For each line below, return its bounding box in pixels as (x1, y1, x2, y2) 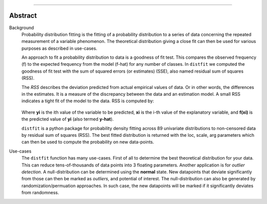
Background (9, 25, 34, 31)
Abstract (9, 11, 37, 20)
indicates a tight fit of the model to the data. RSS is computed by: (21, 98, 154, 104)
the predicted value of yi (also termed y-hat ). (21, 116, 114, 122)
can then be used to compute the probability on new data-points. (21, 139, 154, 145)
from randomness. (21, 190, 59, 196)
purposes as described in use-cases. (21, 45, 97, 51)
